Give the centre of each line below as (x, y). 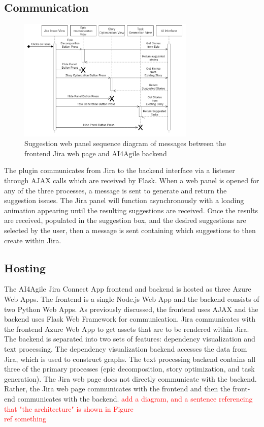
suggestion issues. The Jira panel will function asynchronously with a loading (124, 200)
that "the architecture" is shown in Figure (69, 408)
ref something (25, 419)
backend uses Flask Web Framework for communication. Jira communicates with (130, 319)
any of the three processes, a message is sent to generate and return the (115, 190)
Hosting (25, 267)
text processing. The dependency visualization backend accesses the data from (126, 348)
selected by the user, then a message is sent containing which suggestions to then (130, 230)
